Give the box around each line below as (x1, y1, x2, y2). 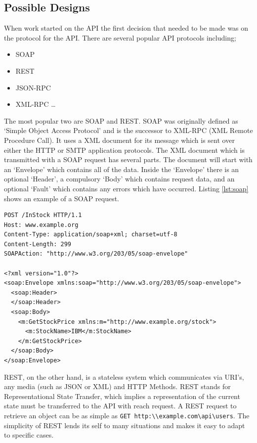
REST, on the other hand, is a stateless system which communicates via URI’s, (4, 371, 244, 382)
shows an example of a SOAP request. (4, 193, 120, 203)
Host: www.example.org (4, 221, 79, 228)
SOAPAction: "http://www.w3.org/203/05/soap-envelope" (4, 250, 188, 258)
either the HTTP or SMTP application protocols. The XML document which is (4, 144, 245, 155)
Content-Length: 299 (4, 240, 72, 248)
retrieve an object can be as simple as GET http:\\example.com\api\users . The (4, 410, 250, 420)
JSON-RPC (15, 82, 51, 92)
